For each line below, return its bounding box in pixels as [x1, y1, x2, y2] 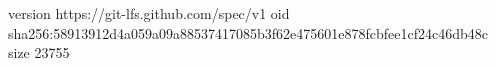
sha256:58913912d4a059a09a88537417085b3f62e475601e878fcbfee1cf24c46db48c [8, 22, 488, 43]
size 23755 [8, 42, 70, 63]
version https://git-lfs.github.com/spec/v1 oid [8, 3, 290, 23]
